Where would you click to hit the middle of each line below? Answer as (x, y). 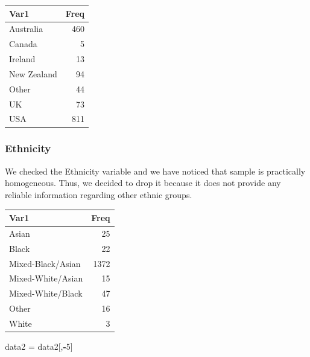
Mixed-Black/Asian (45, 263)
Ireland (22, 59)
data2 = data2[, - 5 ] (39, 346)
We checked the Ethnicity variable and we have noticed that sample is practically (155, 171)
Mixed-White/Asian (46, 278)
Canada (23, 44)
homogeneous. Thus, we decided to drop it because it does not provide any (143, 183)
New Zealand (33, 73)
